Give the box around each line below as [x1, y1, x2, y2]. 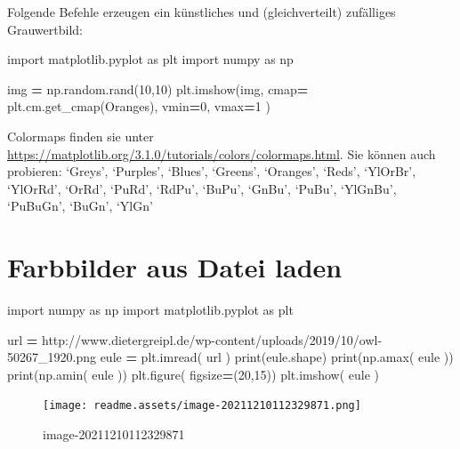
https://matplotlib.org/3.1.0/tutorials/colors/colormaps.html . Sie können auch [7, 144, 436, 163]
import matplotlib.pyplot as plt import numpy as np [7, 50, 294, 68]
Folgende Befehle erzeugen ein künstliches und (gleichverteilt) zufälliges [7, 3, 396, 20]
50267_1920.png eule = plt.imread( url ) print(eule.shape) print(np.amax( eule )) [7, 348, 454, 366]
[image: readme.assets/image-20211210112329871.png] [43, 399, 361, 413]
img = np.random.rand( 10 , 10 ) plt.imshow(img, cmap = [7, 79, 309, 98]
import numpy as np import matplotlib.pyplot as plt [7, 301, 294, 319]
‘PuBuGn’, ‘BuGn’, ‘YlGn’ [7, 196, 153, 215]
